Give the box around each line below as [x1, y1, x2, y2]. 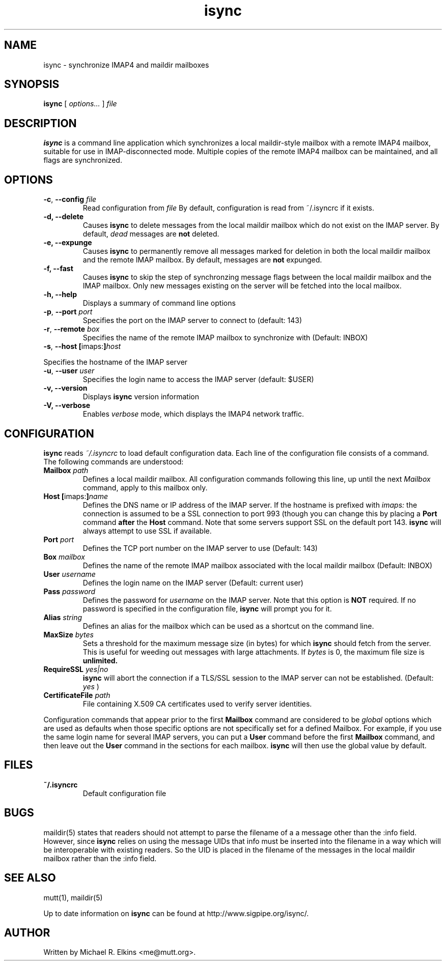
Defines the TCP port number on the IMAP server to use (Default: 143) [82, 543, 318, 552]
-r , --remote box [43, 325, 100, 334]
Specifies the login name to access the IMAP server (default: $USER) [82, 375, 314, 384]
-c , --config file [43, 195, 97, 204]
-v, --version [43, 384, 88, 393]
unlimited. [82, 656, 118, 665]
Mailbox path [43, 465, 89, 475]
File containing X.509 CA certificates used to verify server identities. [82, 699, 312, 708]
